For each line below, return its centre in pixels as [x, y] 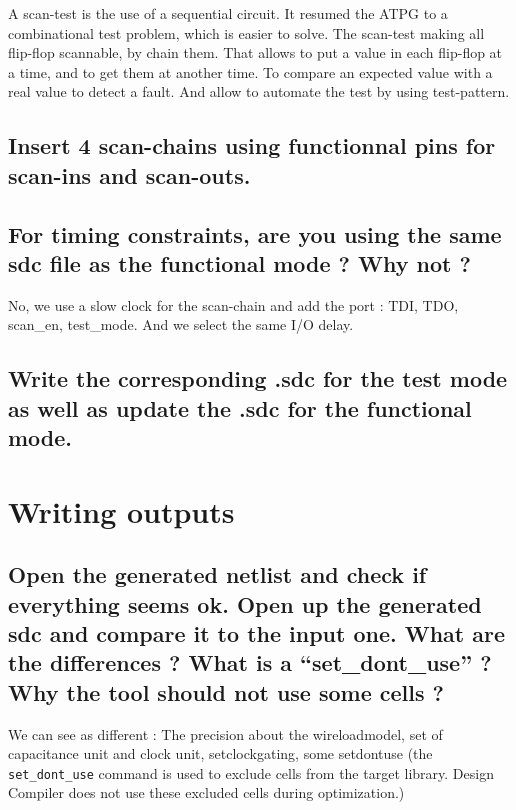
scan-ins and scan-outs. [129, 174]
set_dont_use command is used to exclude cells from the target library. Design [251, 772]
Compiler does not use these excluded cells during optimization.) [206, 792]
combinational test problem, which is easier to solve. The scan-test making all [246, 32]
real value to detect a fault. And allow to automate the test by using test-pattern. [259, 91]
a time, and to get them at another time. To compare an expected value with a [250, 71]
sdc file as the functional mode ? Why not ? [239, 262]
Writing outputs [121, 510]
